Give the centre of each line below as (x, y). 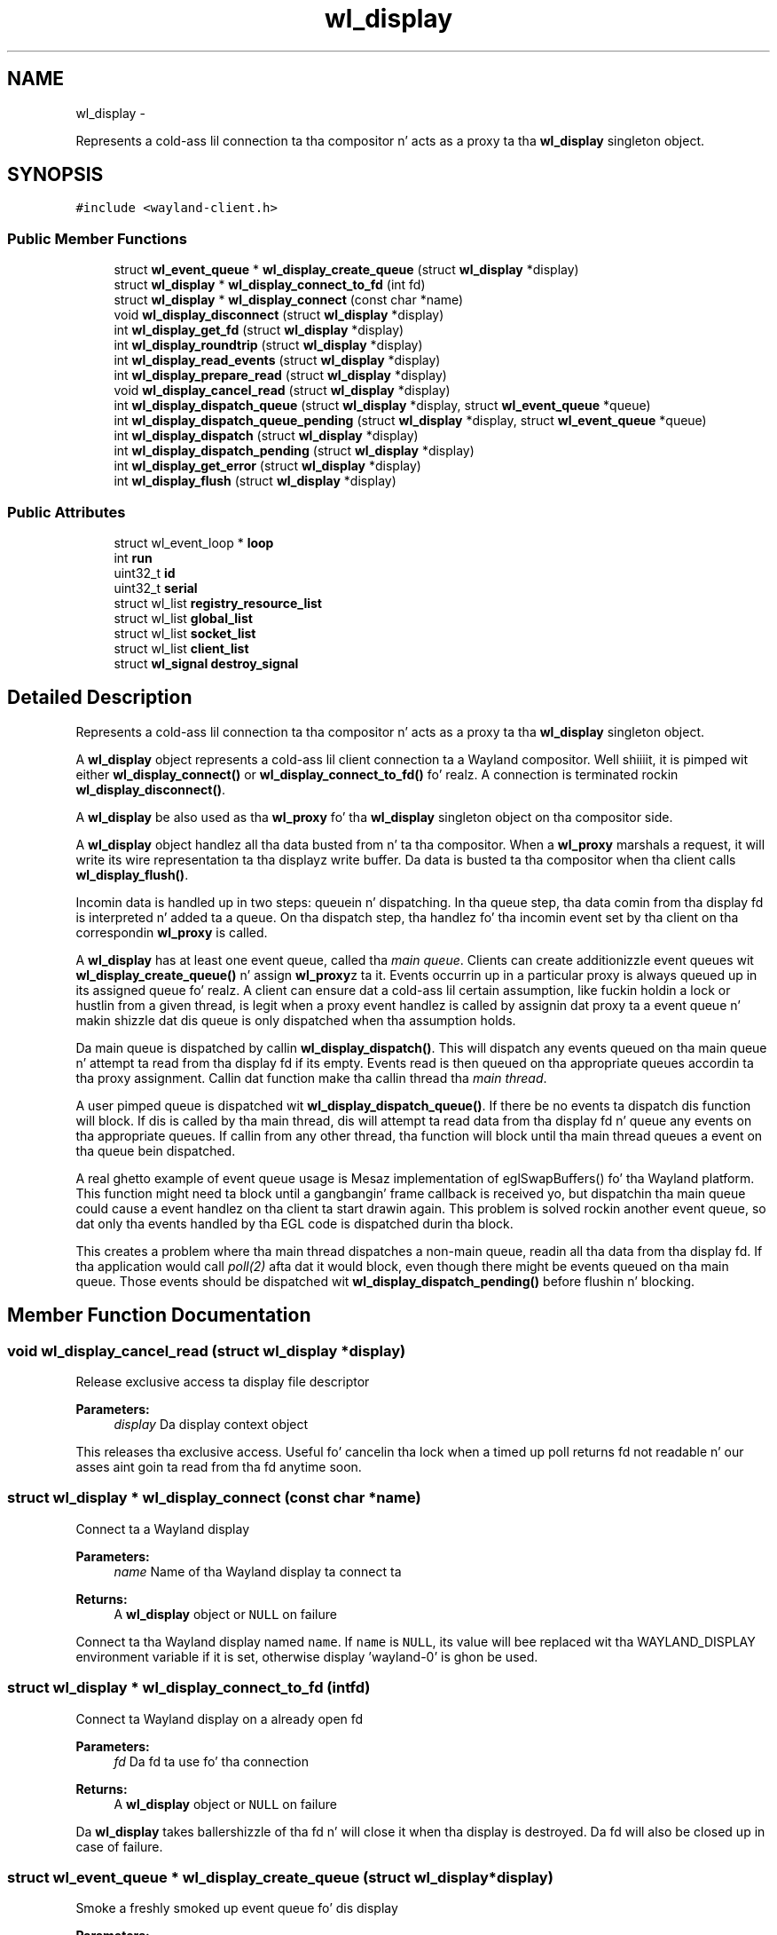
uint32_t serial (156, 588)
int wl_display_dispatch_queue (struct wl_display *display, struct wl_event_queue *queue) (382, 406)
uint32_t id (145, 573)
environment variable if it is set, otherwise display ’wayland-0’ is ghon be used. (307, 1656)
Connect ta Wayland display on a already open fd (220, 1718)
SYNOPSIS (55, 175)
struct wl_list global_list (183, 618)
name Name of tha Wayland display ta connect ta (258, 1571)
